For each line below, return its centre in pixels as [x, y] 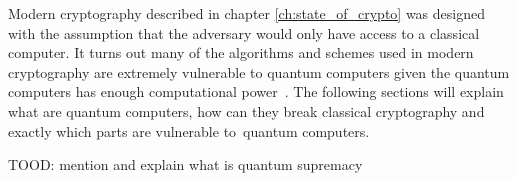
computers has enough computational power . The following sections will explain [256, 91]
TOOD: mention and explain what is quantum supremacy [185, 164]
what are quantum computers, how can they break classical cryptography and [246, 110]
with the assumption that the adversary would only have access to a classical [244, 32]
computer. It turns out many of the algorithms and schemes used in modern [241, 52]
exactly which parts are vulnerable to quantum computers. [189, 130]
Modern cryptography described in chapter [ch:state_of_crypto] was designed [246, 13]
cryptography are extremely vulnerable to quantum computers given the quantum [259, 71]
